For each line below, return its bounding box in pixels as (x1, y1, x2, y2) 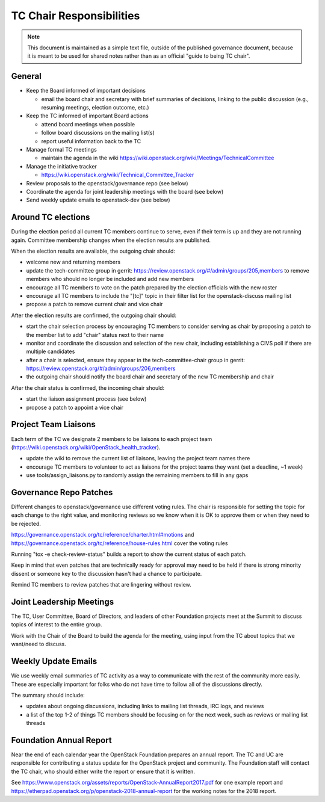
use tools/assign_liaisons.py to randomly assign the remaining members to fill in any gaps (26, 472, 249, 479)
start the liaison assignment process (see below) (26, 395, 147, 403)
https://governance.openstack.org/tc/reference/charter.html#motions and (11, 531, 194, 538)
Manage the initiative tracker (26, 162, 97, 170)
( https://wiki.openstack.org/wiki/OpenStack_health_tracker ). (11, 443, 161, 451)
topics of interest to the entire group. (11, 621, 102, 628)
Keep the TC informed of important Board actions (26, 112, 149, 120)
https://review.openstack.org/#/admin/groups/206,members (26, 365, 176, 372)
